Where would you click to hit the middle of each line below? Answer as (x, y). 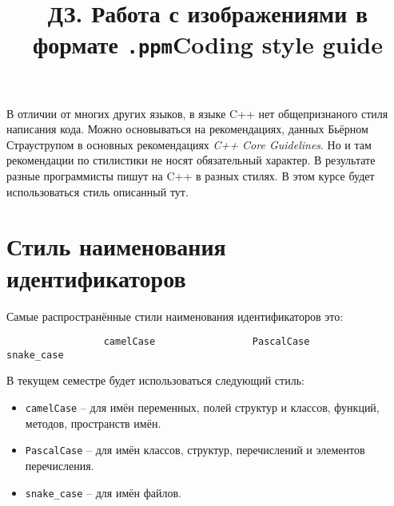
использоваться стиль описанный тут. (98, 191)
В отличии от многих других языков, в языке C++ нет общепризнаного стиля (197, 113)
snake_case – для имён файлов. (103, 492)
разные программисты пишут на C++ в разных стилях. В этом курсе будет (191, 176)
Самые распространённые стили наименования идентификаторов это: (175, 316)
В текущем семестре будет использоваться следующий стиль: (155, 380)
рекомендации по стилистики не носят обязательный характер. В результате (191, 160)
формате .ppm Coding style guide (208, 44)
